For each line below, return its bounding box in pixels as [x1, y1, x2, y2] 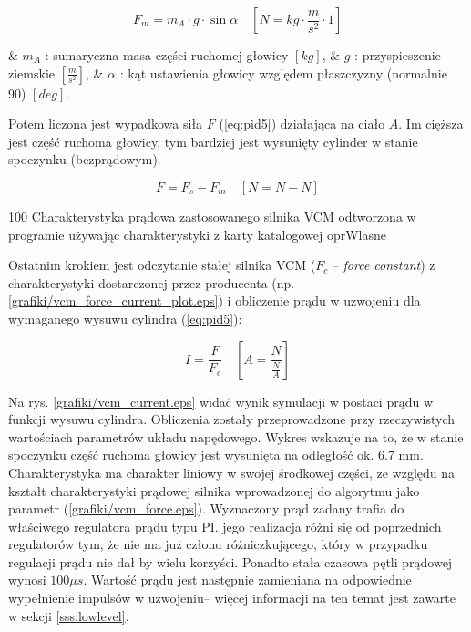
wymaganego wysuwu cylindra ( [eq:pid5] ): [8, 308, 242, 327]
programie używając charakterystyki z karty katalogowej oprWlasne [8, 224, 386, 243]
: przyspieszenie [354, 46, 441, 64]
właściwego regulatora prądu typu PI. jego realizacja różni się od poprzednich [8, 516, 442, 535]
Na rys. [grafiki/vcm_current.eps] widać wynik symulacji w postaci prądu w [8, 391, 434, 410]
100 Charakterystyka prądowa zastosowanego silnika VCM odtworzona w [8, 206, 416, 225]
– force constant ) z [332, 255, 435, 275]
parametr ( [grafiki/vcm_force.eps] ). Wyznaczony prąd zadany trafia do [8, 499, 404, 518]
